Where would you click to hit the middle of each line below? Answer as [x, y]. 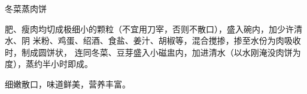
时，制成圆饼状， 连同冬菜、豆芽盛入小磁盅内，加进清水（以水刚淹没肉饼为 [153, 52]
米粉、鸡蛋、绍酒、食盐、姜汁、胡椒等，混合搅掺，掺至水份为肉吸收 [167, 40]
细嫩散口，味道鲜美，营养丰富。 [68, 84]
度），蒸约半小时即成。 [49, 64]
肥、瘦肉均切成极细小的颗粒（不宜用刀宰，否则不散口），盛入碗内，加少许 [149, 28]
